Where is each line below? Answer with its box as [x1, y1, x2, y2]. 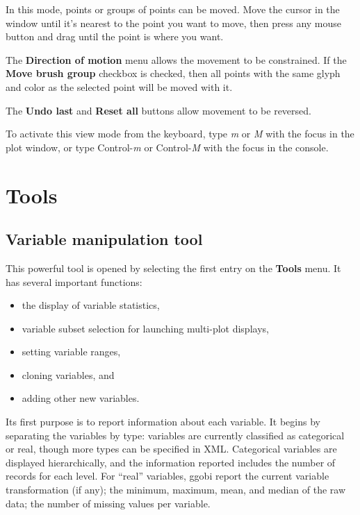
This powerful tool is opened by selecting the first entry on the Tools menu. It [6, 260, 341, 275]
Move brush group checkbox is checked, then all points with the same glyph [6, 66, 341, 81]
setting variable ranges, [22, 344, 121, 359]
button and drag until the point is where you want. [6, 29, 224, 44]
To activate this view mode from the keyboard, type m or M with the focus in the [6, 126, 354, 141]
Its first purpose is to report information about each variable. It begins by [6, 414, 320, 429]
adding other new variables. [22, 391, 140, 405]
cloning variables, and [22, 367, 115, 382]
